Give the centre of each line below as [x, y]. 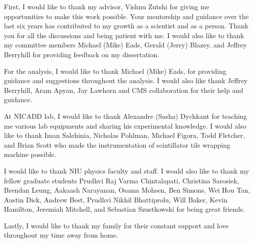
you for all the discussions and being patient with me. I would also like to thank [124, 35]
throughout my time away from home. [61, 235]
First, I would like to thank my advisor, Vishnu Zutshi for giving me [107, 6]
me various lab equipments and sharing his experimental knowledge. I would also [125, 125]
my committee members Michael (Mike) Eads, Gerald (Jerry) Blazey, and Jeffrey [126, 45]
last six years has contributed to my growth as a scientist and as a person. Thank [126, 26]
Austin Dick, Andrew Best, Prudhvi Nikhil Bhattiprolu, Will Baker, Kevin [116, 199]
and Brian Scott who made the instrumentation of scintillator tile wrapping [117, 144]
